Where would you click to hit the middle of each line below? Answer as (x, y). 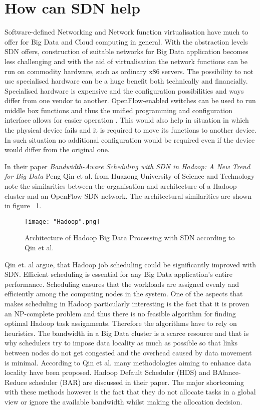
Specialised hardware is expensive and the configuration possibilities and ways (124, 90)
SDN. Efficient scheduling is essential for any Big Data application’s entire (119, 274)
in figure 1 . (23, 206)
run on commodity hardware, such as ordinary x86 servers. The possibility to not (129, 71)
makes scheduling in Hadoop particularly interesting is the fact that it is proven (127, 304)
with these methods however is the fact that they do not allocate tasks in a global (130, 392)
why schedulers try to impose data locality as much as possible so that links (121, 343)
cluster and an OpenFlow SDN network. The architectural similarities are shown (128, 195)
